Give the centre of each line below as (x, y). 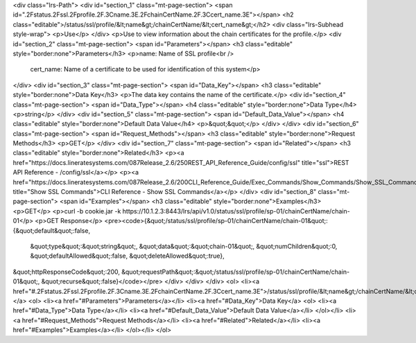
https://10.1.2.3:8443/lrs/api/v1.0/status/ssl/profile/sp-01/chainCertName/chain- (236, 211)
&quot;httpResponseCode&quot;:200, (67, 272)
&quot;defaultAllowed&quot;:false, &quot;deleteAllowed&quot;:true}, (127, 256)
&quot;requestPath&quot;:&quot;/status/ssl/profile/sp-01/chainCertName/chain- (236, 272)
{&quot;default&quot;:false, (51, 230)
